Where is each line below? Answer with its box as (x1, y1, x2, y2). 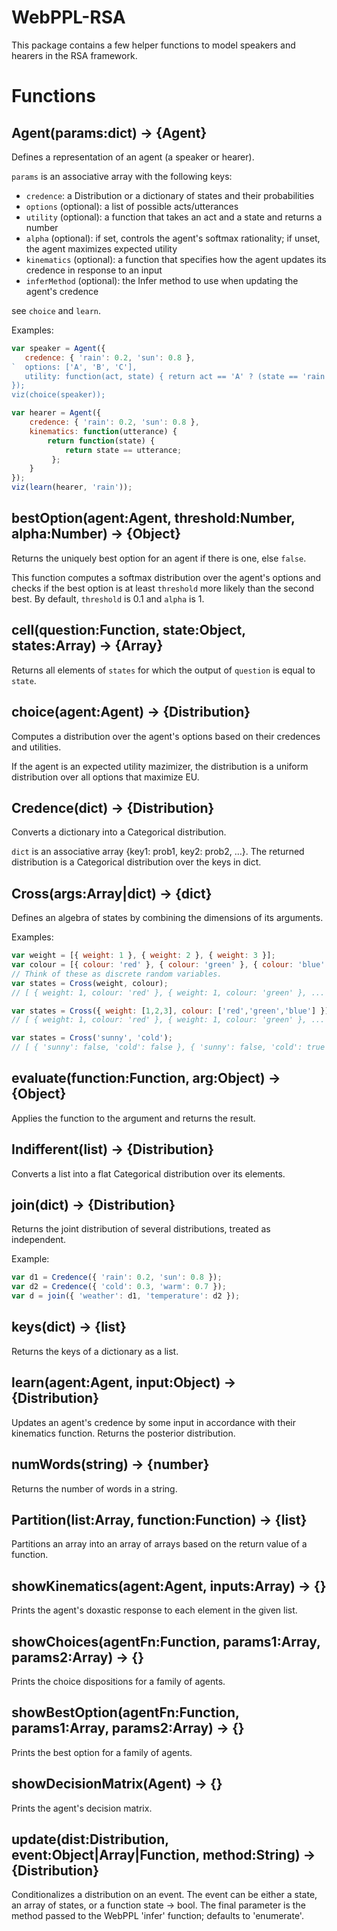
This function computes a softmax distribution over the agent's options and (11, 571, 322, 583)
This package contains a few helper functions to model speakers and (11, 39, 296, 51)
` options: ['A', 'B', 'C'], (11, 362, 138, 372)
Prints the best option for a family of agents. (11, 1746, 193, 1758)
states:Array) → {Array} (11, 637, 164, 655)
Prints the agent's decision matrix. (11, 1802, 153, 1814)
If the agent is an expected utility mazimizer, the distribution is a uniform (11, 760, 309, 772)
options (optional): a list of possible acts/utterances (25, 200, 239, 212)
